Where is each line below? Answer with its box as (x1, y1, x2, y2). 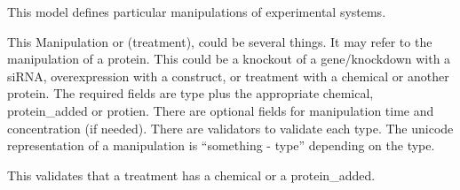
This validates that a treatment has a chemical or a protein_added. (7, 165, 376, 184)
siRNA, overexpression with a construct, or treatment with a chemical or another (7, 66, 449, 85)
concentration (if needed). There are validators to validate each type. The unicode (7, 118, 454, 137)
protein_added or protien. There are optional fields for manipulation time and (7, 101, 434, 119)
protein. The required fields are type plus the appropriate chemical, (7, 84, 374, 103)
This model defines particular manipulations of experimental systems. (7, 3, 386, 20)
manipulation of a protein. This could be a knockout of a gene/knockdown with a (7, 49, 451, 68)
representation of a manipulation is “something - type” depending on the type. (7, 136, 435, 155)
